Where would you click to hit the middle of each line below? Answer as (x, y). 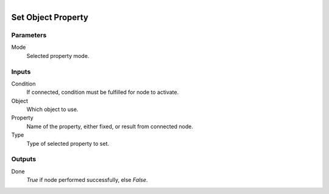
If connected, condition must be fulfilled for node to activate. (103, 92)
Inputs (21, 71)
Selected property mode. (58, 56)
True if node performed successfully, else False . (87, 180)
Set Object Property (50, 17)
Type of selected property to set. (68, 143)
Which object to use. (52, 109)
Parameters (29, 35)
